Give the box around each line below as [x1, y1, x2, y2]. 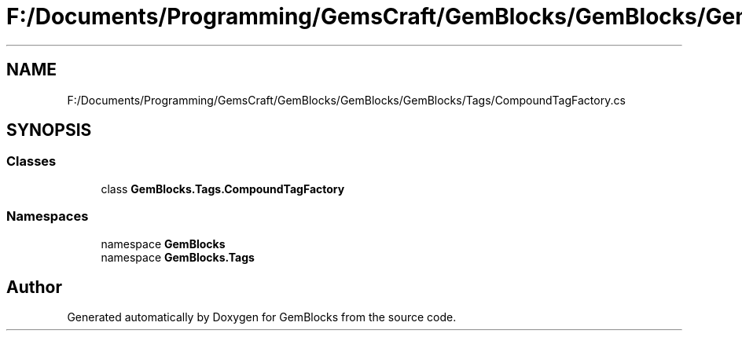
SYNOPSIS [6, 120, 92, 141]
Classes [6, 153, 57, 170]
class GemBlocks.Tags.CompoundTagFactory [101, 181, 345, 196]
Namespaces [6, 208, 89, 225]
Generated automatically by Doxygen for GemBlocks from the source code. [67, 310, 457, 324]
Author [6, 277, 62, 297]
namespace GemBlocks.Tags [101, 250, 255, 264]
